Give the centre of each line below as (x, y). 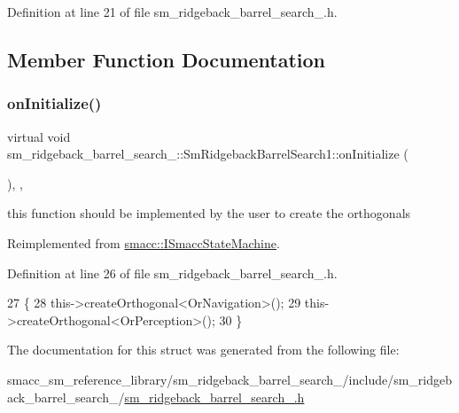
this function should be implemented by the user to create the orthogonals (209, 213)
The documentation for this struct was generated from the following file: (203, 350)
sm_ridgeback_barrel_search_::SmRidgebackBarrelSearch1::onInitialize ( (208, 154)
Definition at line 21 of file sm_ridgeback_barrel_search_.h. (172, 12)
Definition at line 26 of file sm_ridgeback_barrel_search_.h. (172, 273)
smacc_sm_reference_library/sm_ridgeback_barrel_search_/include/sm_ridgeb (230, 379)
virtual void (39, 136)
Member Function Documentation (167, 59)
